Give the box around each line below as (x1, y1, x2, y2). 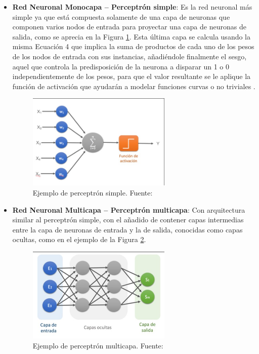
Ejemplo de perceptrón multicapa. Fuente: (32, 340, 163, 350)
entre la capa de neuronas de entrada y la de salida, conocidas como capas (12, 224, 243, 234)
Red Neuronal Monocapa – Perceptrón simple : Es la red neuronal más (12, 2, 252, 12)
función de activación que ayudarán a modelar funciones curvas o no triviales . (12, 81, 255, 91)
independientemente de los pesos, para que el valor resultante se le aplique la (12, 71, 251, 82)
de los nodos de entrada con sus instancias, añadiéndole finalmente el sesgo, (12, 51, 247, 61)
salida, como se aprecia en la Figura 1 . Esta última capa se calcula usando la (12, 31, 251, 42)
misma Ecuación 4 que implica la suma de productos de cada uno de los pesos (12, 41, 254, 52)
